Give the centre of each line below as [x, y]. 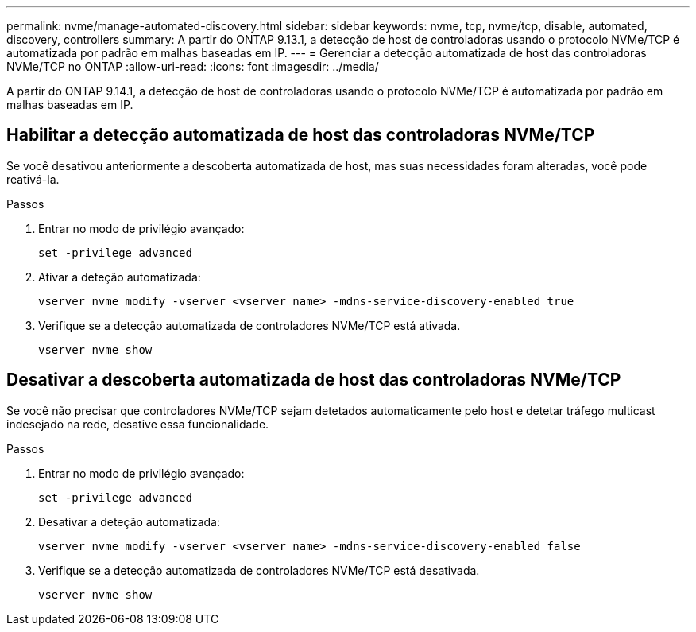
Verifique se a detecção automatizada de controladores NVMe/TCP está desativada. [259, 570]
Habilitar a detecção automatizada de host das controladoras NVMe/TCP [301, 135]
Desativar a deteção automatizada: [129, 521]
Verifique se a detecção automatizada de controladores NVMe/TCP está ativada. [249, 325]
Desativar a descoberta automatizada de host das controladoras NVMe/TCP [314, 380]
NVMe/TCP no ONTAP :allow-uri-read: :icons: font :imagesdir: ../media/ [193, 66]
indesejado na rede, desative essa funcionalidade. [138, 424]
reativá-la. [33, 179]
